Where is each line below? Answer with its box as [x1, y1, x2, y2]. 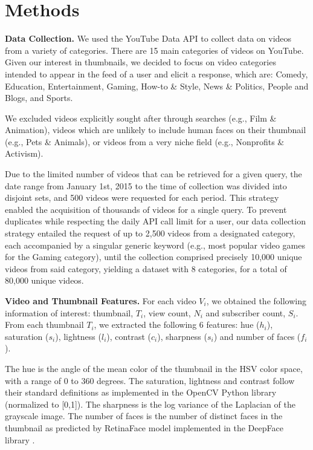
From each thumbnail [5, 318, 84, 331]
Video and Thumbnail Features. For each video [5, 295, 196, 307]
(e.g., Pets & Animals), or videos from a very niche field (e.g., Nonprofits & [5, 135, 285, 148]
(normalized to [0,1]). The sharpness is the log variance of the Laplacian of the [5, 397, 295, 410]
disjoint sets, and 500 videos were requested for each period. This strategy [5, 191, 279, 204]
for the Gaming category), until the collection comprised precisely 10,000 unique [5, 250, 302, 263]
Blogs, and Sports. [5, 91, 73, 104]
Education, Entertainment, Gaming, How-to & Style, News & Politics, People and [5, 79, 309, 92]
